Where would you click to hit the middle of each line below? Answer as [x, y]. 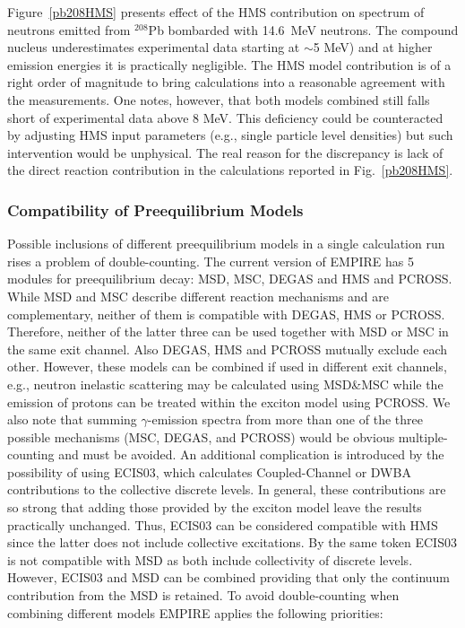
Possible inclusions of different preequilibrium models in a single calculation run [226, 244]
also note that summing [72, 419]
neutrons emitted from [69, 29]
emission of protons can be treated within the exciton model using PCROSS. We [229, 401]
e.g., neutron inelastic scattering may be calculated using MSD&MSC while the [225, 384]
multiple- [423, 436]
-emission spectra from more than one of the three [285, 419]
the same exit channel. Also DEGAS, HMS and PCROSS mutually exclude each [228, 349]
